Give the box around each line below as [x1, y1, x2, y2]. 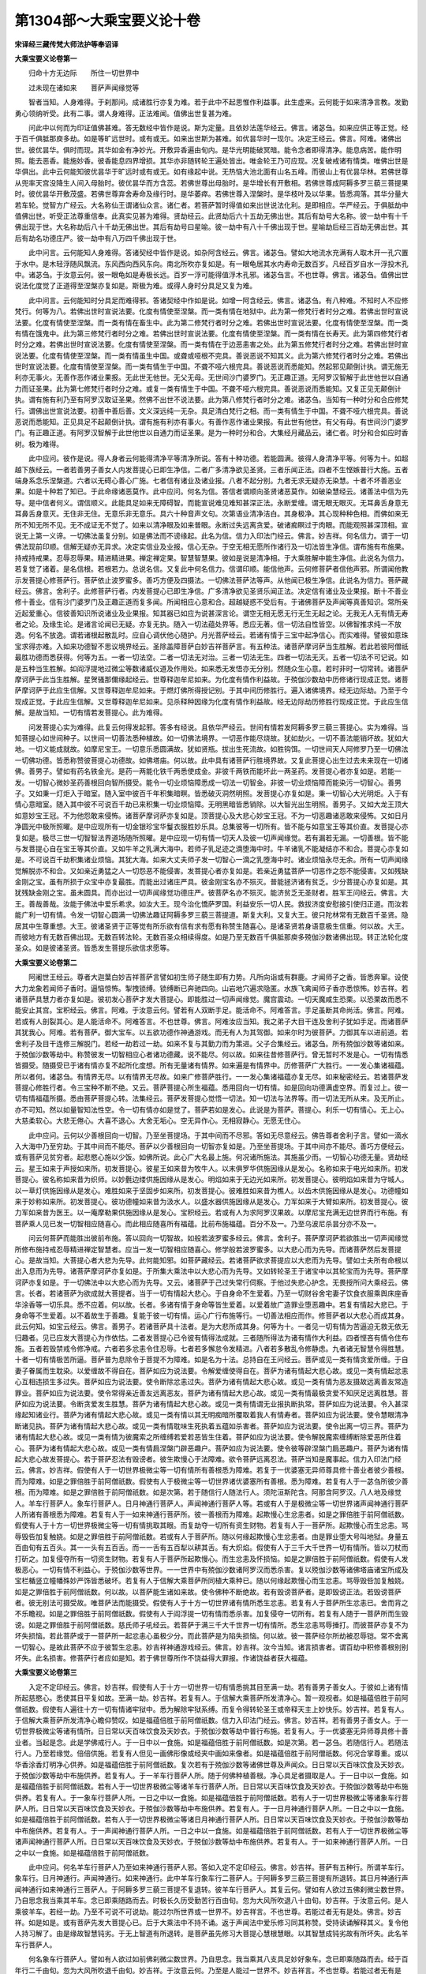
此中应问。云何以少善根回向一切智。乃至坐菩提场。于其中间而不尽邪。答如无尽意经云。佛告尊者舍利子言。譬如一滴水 [28, 1130, 409, 1140]
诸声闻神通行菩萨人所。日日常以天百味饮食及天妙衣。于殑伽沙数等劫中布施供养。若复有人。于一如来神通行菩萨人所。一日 [14, 1837, 409, 1847]
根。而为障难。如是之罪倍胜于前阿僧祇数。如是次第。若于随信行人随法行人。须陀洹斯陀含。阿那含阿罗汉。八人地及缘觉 [14, 1488, 402, 1497]
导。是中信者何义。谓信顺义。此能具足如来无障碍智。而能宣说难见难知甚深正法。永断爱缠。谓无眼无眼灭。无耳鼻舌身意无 [14, 497, 409, 507]
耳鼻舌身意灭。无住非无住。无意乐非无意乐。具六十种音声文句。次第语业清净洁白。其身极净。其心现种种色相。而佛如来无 [14, 509, 409, 519]
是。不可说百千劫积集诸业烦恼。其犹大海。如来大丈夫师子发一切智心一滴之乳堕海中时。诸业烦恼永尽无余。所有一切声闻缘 [14, 855, 409, 865]
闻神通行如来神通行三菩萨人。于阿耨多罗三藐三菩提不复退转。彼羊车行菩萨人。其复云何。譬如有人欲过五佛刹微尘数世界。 [14, 1884, 409, 1894]
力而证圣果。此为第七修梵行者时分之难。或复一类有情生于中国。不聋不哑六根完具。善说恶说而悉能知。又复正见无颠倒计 [14, 384, 402, 393]
